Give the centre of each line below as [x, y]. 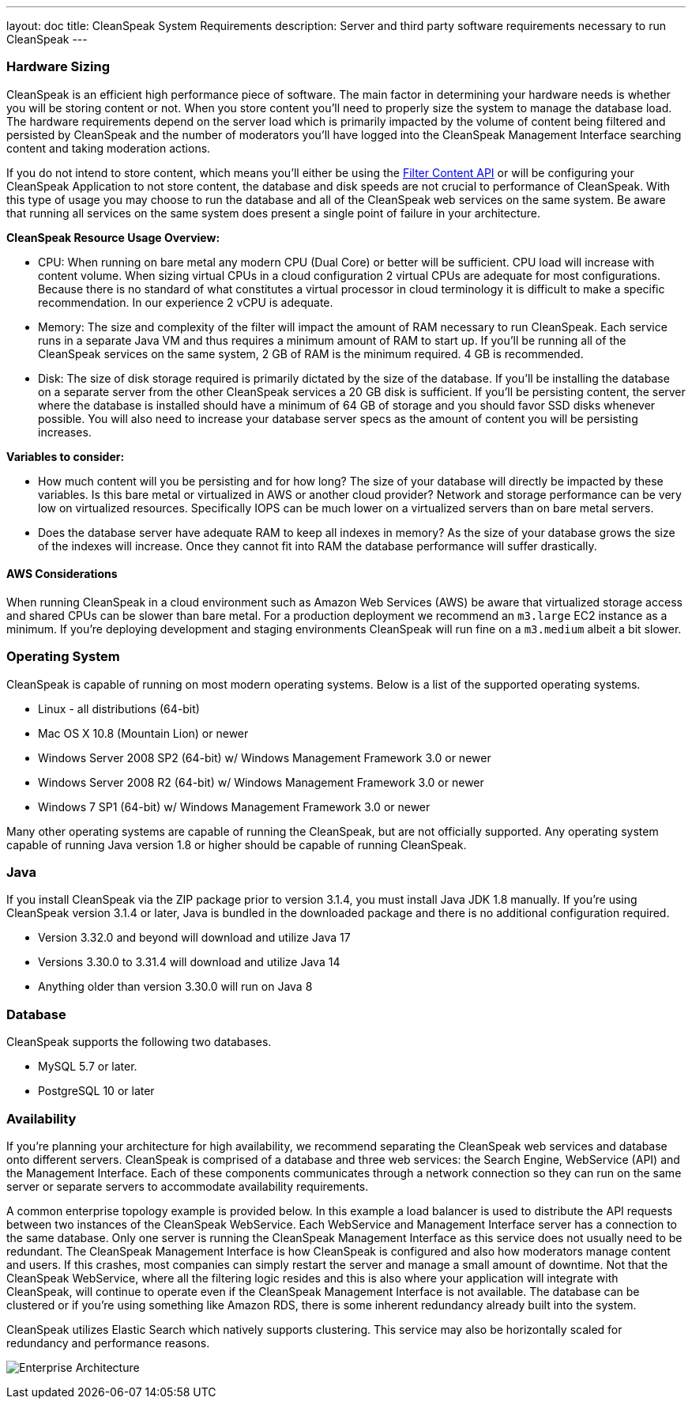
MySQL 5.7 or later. [88, 1067]
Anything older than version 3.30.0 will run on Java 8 [175, 987]
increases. [65, 432]
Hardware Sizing [58, 67]
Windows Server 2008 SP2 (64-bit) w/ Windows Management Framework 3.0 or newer [265, 757]
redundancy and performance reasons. [108, 1343]
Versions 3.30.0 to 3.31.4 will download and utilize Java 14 [189, 962]
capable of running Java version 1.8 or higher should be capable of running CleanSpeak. [237, 844]
